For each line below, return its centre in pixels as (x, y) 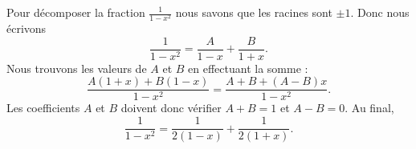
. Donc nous (380, 12)
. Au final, (369, 108)
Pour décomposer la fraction (76, 12)
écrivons (27, 28)
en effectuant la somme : (248, 68)
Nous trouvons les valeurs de (77, 68)
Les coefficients (43, 108)
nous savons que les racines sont (254, 12)
